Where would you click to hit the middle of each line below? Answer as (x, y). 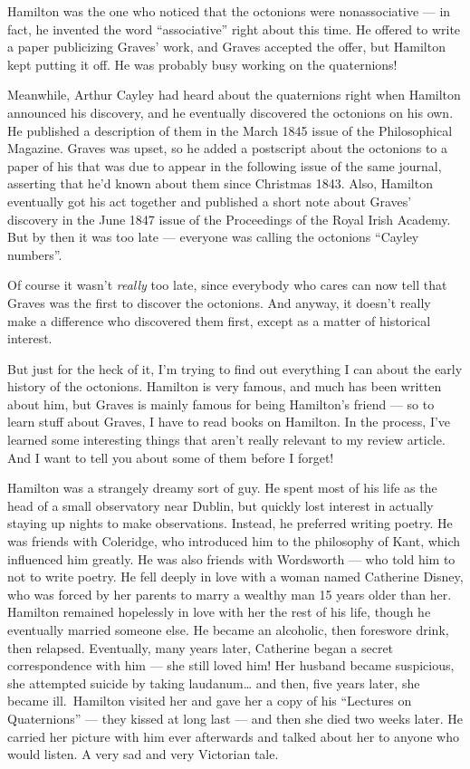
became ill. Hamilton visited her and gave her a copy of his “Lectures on (210, 701)
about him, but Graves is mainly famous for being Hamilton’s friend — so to (221, 404)
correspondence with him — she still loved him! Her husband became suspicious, (231, 665)
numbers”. (35, 254)
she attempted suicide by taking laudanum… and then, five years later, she (214, 682)
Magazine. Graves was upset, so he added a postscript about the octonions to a (228, 148)
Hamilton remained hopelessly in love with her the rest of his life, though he (219, 612)
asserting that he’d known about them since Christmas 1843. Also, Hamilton (220, 183)
